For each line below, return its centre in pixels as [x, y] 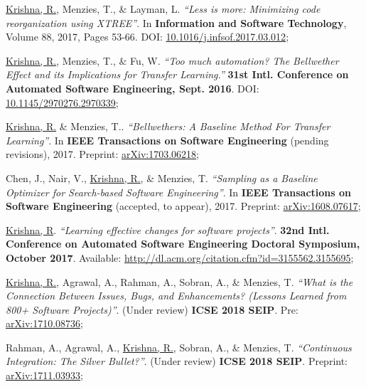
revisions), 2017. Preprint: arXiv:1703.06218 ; [103, 154]
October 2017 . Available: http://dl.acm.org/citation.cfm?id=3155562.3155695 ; [180, 257]
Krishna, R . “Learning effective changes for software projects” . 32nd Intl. [168, 229]
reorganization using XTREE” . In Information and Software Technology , [176, 22]
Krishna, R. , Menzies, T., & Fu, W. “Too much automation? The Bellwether [172, 60]
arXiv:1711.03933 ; [44, 375]
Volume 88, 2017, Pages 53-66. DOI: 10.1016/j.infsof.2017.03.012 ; [147, 37]
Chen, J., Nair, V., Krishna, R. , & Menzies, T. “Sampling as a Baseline [162, 177]
